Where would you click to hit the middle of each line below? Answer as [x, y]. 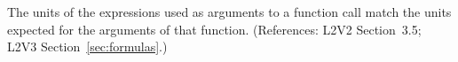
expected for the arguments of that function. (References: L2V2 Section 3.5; [214, 29]
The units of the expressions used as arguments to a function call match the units [229, 12]
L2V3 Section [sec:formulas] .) [87, 46]
